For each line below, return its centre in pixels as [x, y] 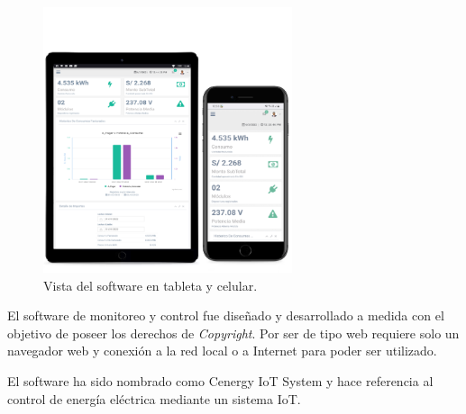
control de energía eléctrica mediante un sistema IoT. [154, 398]
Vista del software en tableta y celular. [151, 285]
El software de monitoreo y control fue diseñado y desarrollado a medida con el [226, 315]
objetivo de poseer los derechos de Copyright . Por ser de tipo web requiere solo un [233, 333]
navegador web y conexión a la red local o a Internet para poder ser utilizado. [222, 351]
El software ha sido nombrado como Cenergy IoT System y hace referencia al [220, 381]
